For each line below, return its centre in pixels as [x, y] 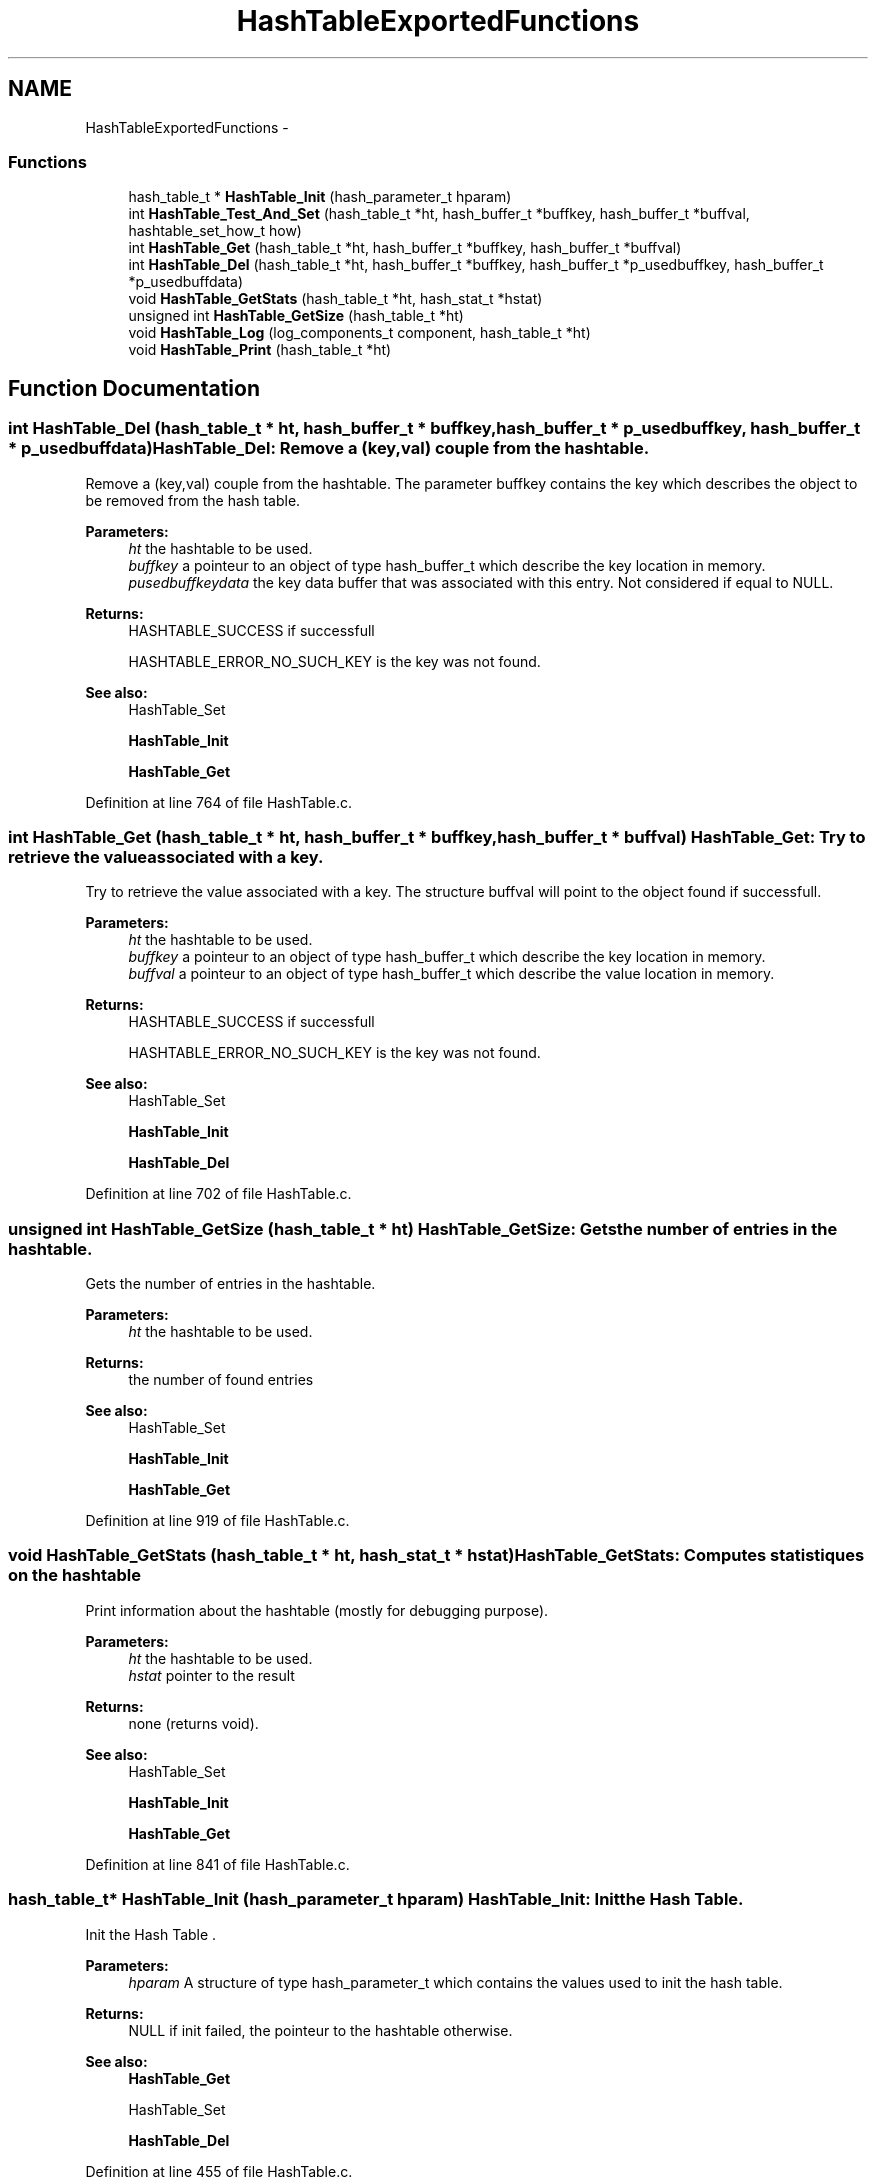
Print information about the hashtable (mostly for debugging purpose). [317, 1610]
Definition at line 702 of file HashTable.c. [218, 1194]
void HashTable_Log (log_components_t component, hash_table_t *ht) [359, 333]
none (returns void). [193, 1723]
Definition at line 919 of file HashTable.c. [217, 1521]
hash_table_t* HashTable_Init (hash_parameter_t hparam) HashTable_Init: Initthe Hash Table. [376, 1899]
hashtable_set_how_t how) [215, 231]
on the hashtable [75, 1575]
